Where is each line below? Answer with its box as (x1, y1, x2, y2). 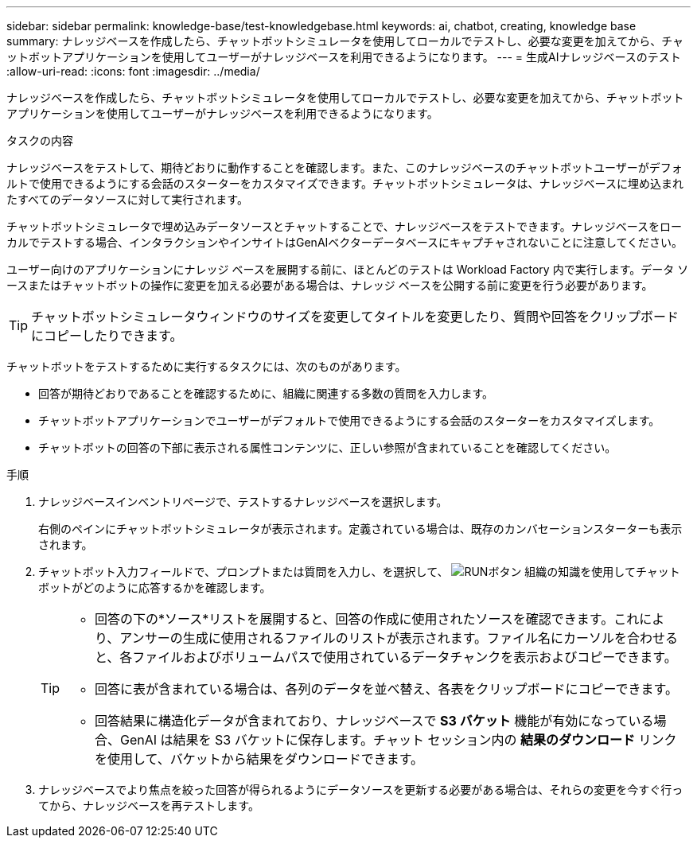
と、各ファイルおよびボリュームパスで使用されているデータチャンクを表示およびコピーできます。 (95, 649, 677, 665)
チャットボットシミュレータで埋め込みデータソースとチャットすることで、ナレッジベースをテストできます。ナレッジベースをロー (6, 220, 682, 233)
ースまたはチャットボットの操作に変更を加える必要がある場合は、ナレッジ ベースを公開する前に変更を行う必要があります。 (6, 278, 653, 292)
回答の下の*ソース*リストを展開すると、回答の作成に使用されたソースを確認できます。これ (95, 611, 640, 627)
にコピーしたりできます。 (31, 328, 183, 344)
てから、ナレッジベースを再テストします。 (38, 799, 259, 812)
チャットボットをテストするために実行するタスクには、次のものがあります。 (6, 360, 407, 373)
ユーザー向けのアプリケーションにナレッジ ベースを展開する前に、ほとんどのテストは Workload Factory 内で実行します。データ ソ (6, 263, 689, 276)
